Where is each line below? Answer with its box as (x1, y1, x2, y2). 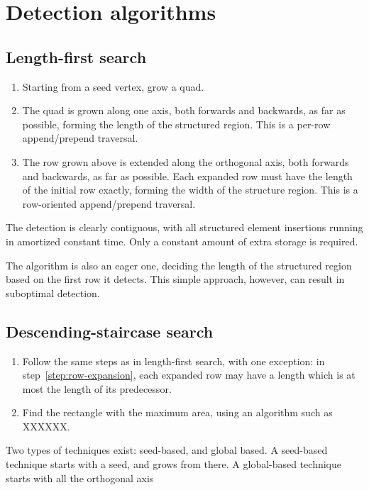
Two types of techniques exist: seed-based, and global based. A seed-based (6, 442, 328, 457)
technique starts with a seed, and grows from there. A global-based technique (6, 457, 342, 472)
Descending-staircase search (6, 320, 214, 342)
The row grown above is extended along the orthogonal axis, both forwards (22, 154, 349, 169)
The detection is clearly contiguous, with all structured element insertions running (6, 220, 363, 235)
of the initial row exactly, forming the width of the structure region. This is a (22, 182, 358, 197)
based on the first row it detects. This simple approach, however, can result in (6, 272, 345, 286)
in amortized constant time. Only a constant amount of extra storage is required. (6, 233, 358, 248)
